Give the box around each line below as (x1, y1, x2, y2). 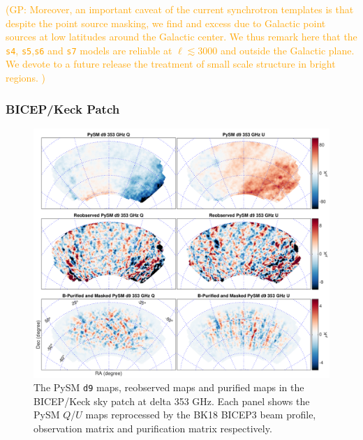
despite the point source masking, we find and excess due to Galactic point (6, 15, 326, 30)
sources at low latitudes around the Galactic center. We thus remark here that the (6, 29, 357, 44)
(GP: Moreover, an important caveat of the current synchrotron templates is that (6, 2, 354, 16)
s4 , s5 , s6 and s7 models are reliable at (6, 43, 172, 57)
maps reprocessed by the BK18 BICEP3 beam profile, (85, 407, 316, 422)
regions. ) (6, 70, 45, 85)
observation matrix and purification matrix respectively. (34, 421, 272, 436)
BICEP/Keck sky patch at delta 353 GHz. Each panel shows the (34, 393, 310, 408)
